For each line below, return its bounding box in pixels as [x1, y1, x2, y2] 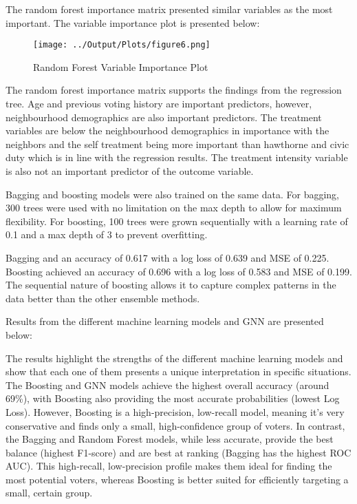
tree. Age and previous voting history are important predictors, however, [6, 96, 312, 111]
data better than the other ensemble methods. [6, 291, 200, 305]
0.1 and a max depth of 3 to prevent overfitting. [6, 227, 208, 242]
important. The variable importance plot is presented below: [6, 15, 260, 30]
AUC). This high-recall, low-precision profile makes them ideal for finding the [6, 459, 332, 473]
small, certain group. [6, 485, 93, 500]
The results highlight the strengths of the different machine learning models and [6, 350, 343, 365]
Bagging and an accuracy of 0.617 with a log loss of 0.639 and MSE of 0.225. [6, 250, 329, 264]
